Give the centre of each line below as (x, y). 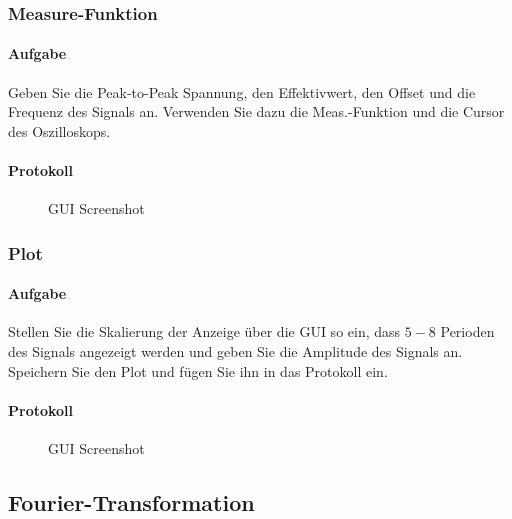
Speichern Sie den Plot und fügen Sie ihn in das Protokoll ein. (198, 370)
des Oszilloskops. (59, 130)
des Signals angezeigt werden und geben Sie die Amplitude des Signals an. (235, 351)
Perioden (467, 331)
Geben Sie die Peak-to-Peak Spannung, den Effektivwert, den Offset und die (242, 91)
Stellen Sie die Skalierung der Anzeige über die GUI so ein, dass (204, 331)
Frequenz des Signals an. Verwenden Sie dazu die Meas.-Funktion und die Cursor (256, 111)
